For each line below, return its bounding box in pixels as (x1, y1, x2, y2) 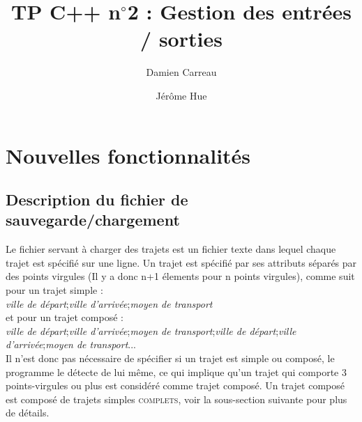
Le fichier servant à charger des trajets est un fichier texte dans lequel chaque (6, 242, 336, 256)
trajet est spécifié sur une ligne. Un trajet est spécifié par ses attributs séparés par (6, 255, 357, 269)
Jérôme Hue (156, 88, 207, 102)
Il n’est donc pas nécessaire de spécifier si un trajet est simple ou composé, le (6, 351, 335, 366)
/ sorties (140, 24, 223, 53)
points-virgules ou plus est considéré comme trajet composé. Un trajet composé (6, 378, 345, 393)
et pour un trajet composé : (6, 310, 123, 325)
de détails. (6, 405, 50, 420)
